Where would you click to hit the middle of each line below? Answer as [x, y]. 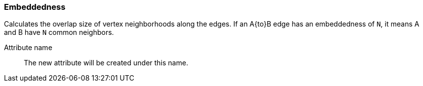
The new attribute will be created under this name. [106, 63]
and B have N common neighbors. [59, 32]
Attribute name [28, 48]
